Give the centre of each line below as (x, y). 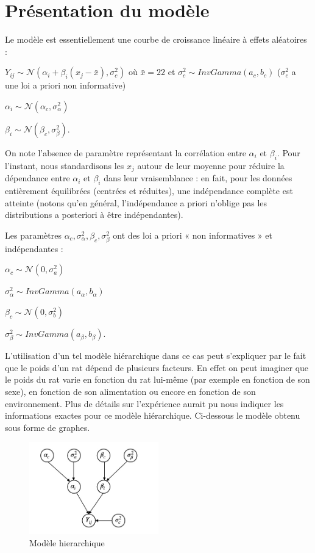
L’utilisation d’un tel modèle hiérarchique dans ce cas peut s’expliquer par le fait (156, 356)
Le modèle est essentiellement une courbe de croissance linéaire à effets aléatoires (156, 39)
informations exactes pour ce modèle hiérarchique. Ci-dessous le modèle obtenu (153, 415)
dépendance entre (37, 178)
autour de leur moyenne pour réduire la (211, 165)
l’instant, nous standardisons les (65, 165)
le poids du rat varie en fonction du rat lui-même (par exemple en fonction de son (157, 379)
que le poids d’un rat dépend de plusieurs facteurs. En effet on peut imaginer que (157, 367)
